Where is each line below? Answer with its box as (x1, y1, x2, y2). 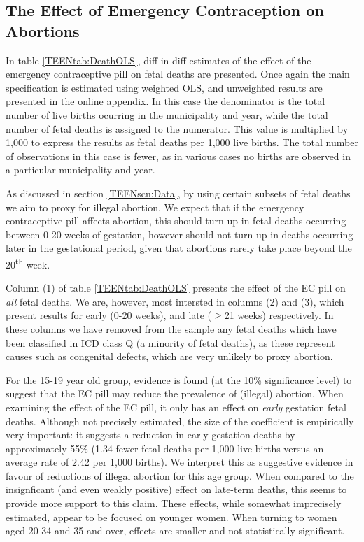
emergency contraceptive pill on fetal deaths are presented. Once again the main (6, 66, 350, 81)
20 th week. (6, 255, 50, 271)
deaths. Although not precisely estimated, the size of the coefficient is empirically (6, 413, 354, 428)
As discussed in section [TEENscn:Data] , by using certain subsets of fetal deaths (6, 185, 351, 200)
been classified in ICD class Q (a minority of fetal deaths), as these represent (6, 335, 335, 350)
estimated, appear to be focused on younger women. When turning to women (6, 509, 337, 524)
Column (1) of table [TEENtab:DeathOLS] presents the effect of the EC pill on (6, 280, 346, 295)
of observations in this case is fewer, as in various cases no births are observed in (6, 148, 351, 163)
